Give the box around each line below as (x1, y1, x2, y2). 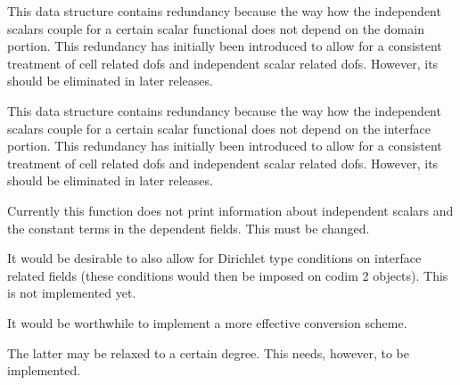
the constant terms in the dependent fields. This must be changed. (7, 218, 370, 237)
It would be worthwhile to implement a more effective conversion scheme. (7, 313, 407, 332)
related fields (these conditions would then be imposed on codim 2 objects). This (7, 266, 448, 284)
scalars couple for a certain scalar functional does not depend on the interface (7, 119, 431, 137)
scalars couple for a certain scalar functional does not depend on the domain (7, 19, 424, 37)
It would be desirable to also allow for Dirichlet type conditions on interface (7, 249, 422, 267)
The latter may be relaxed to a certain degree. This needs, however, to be (7, 343, 410, 362)
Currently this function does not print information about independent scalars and (7, 201, 454, 219)
